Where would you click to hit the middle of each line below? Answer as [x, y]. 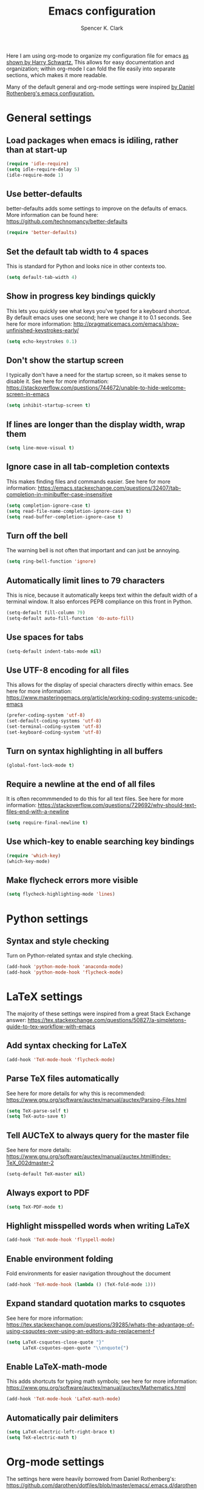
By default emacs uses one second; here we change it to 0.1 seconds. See [99, 317]
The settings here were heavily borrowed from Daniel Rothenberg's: [91, 1478]
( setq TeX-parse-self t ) [38, 1111]
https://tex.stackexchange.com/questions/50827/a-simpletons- [107, 1020]
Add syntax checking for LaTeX [67, 1045]
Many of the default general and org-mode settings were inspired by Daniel [100, 87]
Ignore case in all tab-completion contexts [88, 467]
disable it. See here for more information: [58, 382]
